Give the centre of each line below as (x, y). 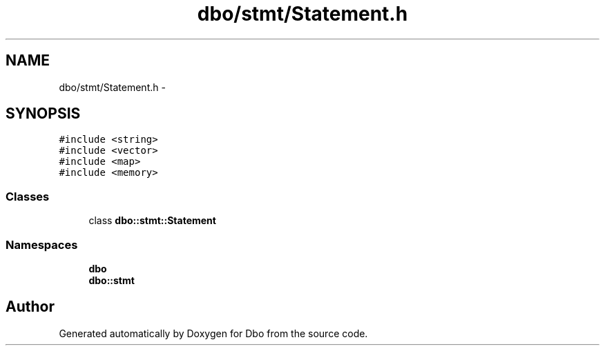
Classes (28, 196)
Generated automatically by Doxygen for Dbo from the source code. (213, 333)
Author (30, 307)
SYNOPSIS (43, 114)
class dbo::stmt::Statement (152, 221)
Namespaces (42, 244)
